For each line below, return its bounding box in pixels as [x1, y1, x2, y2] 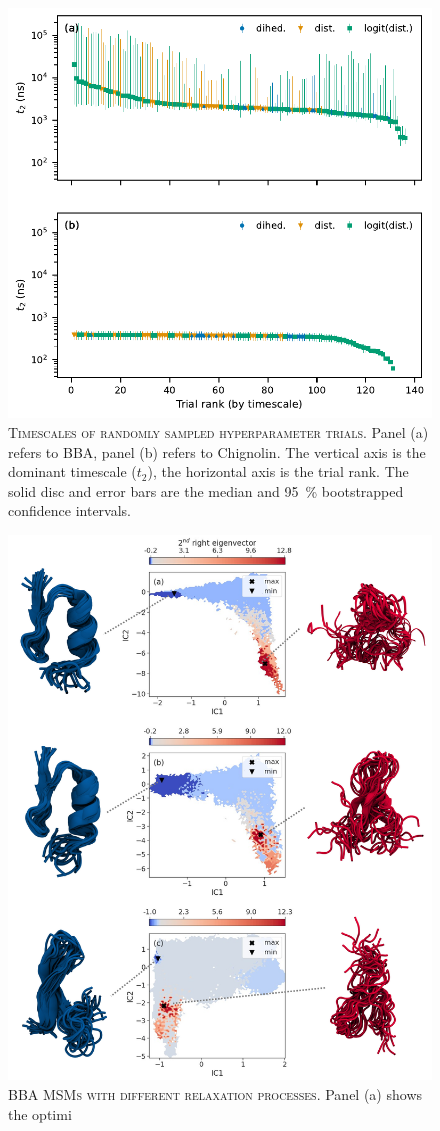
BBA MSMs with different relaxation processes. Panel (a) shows [8, 1084, 423, 1105]
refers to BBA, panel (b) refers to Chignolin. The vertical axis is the [8, 441, 426, 462]
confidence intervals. [8, 500, 132, 521]
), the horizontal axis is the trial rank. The [147, 461, 409, 482]
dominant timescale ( [8, 461, 137, 482]
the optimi [8, 1103, 72, 1124]
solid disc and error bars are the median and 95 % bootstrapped [8, 480, 404, 501]
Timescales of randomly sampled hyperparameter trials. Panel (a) [8, 422, 429, 443]
